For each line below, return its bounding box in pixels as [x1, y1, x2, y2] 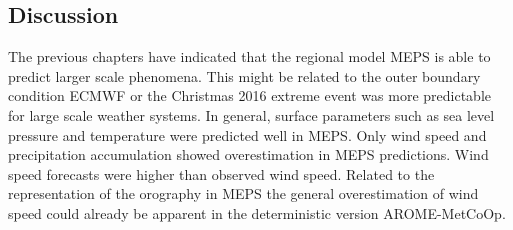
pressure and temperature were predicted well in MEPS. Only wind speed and [8, 124, 487, 145]
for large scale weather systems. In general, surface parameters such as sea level [8, 104, 495, 125]
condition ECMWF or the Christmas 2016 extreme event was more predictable [8, 85, 491, 106]
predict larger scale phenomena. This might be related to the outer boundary [8, 65, 481, 86]
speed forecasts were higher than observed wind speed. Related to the [8, 163, 435, 184]
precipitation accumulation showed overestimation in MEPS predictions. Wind [8, 144, 489, 165]
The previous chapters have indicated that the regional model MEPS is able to [8, 46, 491, 67]
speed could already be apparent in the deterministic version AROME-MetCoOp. [8, 202, 506, 223]
